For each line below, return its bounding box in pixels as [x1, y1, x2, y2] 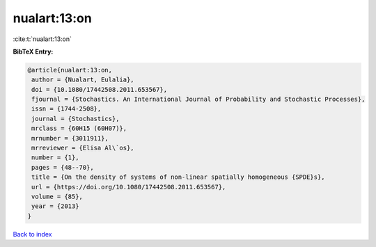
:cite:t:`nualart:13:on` [13, 35, 72, 43]
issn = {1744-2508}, [31, 105, 102, 113]
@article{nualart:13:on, [27, 66, 113, 74]
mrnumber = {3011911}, [31, 134, 109, 142]
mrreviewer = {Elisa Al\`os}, [31, 144, 135, 152]
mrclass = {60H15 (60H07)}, [31, 125, 127, 132]
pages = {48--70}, [31, 164, 94, 171]
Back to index [13, 230, 52, 238]
